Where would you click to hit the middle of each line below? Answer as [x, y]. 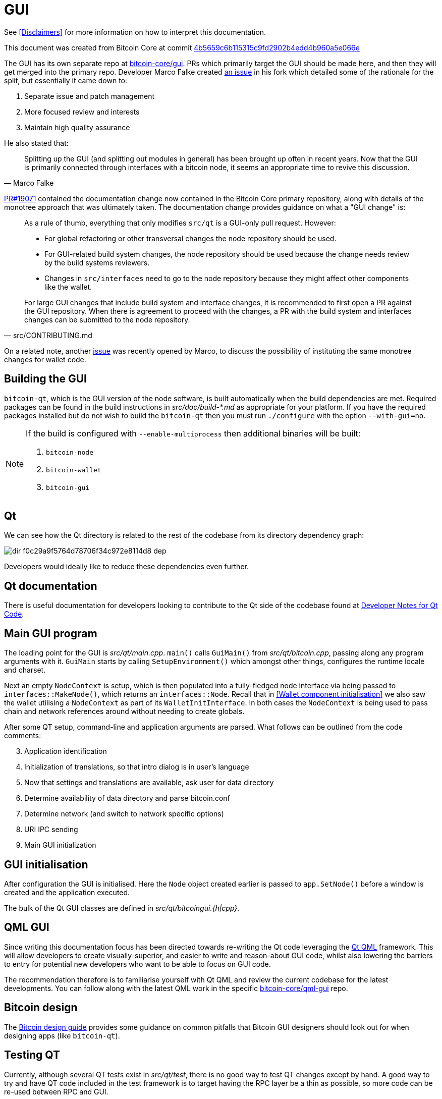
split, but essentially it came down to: [66, 80]
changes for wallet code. [45, 359]
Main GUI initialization [60, 845]
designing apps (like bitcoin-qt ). [62, 1035]
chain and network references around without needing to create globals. [124, 711]
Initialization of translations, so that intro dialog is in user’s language [137, 767]
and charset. [25, 670]
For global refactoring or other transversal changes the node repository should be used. [190, 238]
